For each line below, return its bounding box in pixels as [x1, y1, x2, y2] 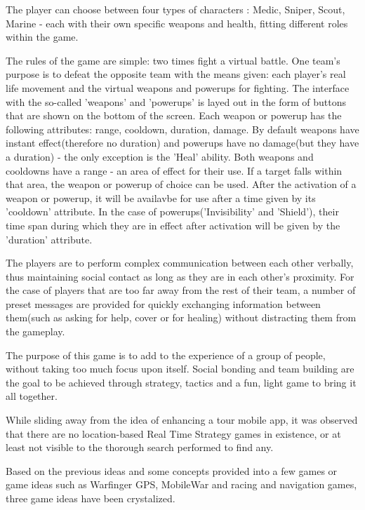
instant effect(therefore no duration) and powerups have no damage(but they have [6, 135, 359, 150]
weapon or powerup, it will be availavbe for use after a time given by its [6, 190, 316, 205]
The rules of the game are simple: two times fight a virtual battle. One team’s [6, 53, 340, 67]
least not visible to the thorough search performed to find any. [6, 440, 274, 455]
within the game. [6, 29, 79, 44]
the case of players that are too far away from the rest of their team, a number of [6, 283, 356, 297]
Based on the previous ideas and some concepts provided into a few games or [6, 463, 338, 478]
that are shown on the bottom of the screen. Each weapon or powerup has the [6, 108, 342, 123]
